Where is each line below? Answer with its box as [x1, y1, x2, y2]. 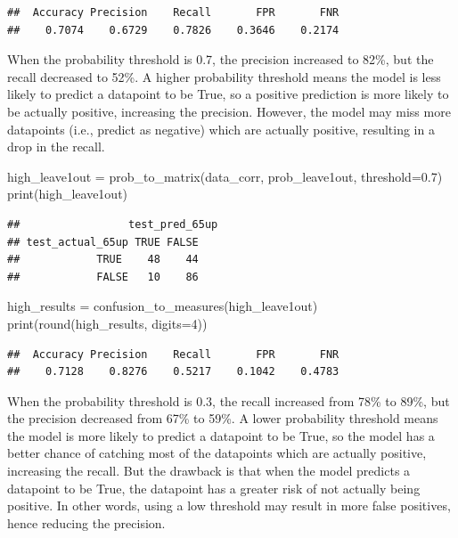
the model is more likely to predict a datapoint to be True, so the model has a [7, 426, 435, 444]
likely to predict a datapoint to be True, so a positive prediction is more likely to [7, 85, 449, 103]
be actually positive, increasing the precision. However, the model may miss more [7, 102, 451, 120]
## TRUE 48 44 [7, 253, 199, 266]
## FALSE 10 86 [7, 270, 199, 283]
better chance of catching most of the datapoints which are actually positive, [7, 444, 427, 462]
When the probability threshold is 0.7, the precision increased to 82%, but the [7, 50, 434, 69]
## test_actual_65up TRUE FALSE [7, 235, 199, 249]
